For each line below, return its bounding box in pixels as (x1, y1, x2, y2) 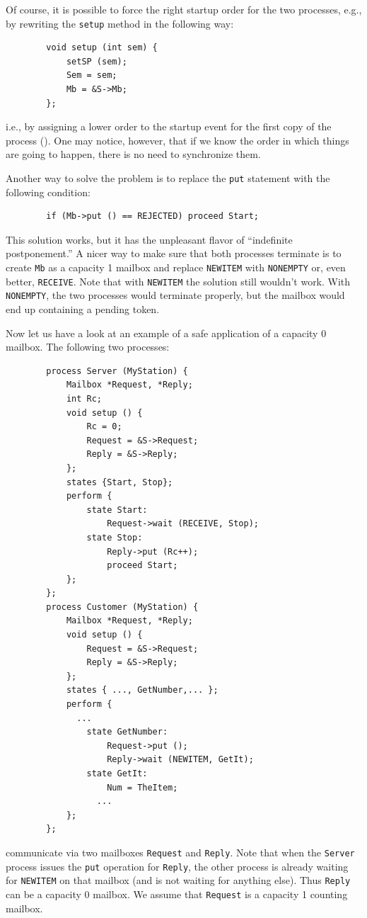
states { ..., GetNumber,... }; (66, 685, 219, 696)
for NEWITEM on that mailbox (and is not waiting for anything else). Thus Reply (6, 873, 351, 888)
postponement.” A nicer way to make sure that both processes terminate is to (6, 246, 342, 261)
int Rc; (66, 393, 103, 404)
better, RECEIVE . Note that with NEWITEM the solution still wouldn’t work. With (6, 273, 351, 288)
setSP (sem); (66, 56, 127, 67)
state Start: (86, 504, 148, 515)
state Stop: (86, 532, 143, 543)
